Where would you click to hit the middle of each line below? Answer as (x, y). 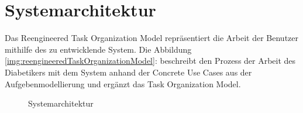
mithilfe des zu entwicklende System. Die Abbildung (98, 49)
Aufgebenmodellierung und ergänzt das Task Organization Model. (123, 83)
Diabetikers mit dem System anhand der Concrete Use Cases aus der (128, 72)
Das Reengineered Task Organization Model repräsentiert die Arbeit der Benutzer (152, 38)
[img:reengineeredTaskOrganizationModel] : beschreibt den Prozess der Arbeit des (150, 61)
